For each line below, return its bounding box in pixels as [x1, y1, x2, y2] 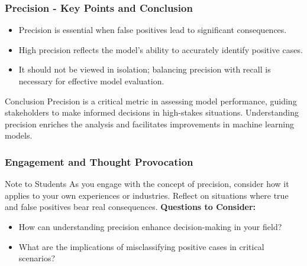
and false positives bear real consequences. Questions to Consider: [5, 201, 256, 213]
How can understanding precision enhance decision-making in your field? [18, 220, 282, 232]
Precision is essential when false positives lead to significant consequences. [18, 24, 287, 36]
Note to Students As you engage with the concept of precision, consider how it [5, 178, 289, 190]
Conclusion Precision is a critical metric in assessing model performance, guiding [5, 94, 297, 107]
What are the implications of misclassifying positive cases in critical [18, 240, 264, 252]
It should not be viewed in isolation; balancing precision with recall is [18, 63, 271, 75]
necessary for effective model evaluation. [18, 75, 164, 87]
